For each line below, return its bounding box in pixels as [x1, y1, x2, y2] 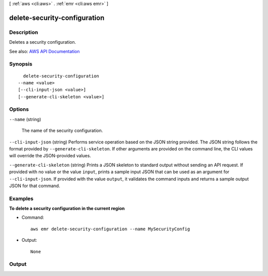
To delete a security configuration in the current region [9, 206, 125, 211]
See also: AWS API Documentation [9, 48, 80, 54]
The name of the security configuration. [21, 128, 103, 134]
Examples [9, 195, 34, 202]
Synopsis [9, 61, 32, 68]
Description [9, 29, 38, 36]
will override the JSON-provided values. [9, 153, 91, 159]
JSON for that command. [9, 183, 61, 189]
